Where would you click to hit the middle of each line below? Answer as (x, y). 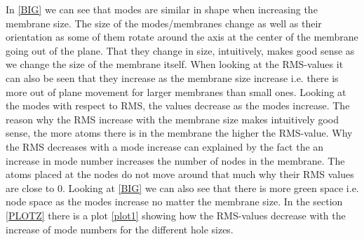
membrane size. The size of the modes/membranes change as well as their (164, 23)
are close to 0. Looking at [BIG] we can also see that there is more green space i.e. (182, 187)
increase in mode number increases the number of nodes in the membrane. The (175, 160)
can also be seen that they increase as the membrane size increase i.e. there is (172, 77)
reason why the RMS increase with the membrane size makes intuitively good (173, 119)
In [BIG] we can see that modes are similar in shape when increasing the (162, 9)
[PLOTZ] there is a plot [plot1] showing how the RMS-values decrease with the (176, 215)
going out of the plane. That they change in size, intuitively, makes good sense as (180, 50)
